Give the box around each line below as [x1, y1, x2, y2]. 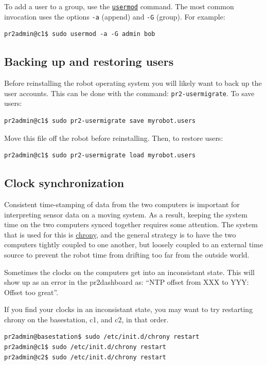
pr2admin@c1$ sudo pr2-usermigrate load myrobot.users [4, 152, 196, 159]
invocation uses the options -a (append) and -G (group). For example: [4, 11, 225, 22]
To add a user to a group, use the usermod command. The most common [4, 1, 234, 11]
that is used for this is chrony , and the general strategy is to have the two [4, 229, 236, 240]
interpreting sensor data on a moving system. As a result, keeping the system [4, 209, 247, 220]
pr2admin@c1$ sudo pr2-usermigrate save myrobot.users [4, 117, 196, 124]
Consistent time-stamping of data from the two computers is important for [4, 198, 240, 209]
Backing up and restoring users [4, 53, 174, 69]
